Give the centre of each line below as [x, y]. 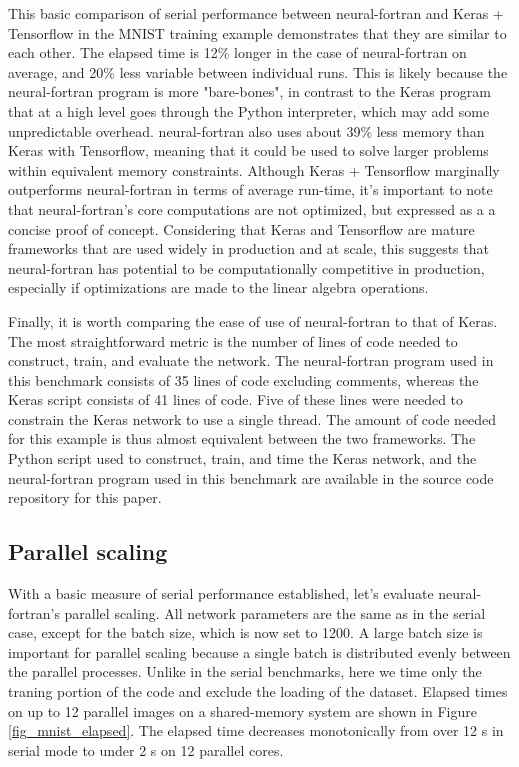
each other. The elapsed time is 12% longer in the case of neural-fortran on [237, 52]
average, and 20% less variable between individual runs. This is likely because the [258, 71]
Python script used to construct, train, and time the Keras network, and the [242, 458]
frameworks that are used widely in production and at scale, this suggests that [248, 248]
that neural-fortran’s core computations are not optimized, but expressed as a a [252, 208]
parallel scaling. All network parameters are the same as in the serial [275, 612]
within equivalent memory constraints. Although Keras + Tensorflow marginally [254, 169]
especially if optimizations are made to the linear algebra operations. [218, 287]
